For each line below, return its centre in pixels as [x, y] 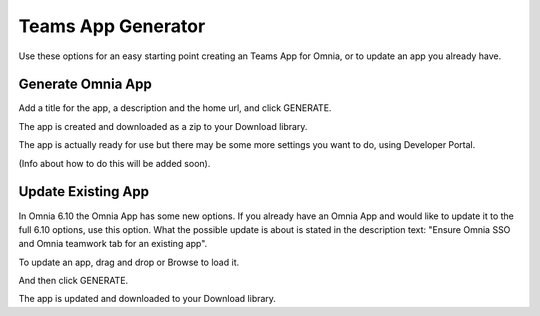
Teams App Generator [112, 26]
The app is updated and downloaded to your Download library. [147, 299]
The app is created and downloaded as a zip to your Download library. [163, 126]
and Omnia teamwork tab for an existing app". [113, 244]
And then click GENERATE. [73, 281]
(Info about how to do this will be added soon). [114, 163]
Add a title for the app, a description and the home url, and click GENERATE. [175, 108]
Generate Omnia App [85, 84]
